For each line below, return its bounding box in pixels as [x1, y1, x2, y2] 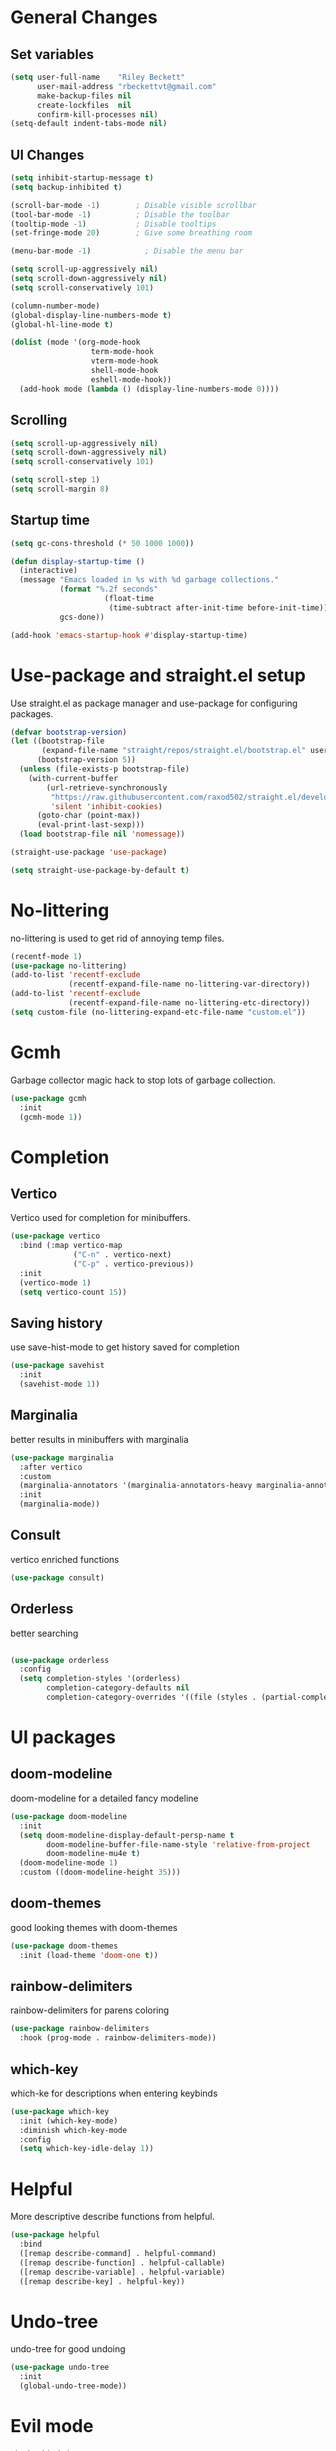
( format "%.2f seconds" [59, 584, 159, 595]
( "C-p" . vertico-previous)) [73, 1259, 195, 1269]
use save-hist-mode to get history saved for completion [10, 1341, 240, 1353]
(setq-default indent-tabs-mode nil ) [10, 119, 168, 129]
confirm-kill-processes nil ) [36, 109, 159, 120]
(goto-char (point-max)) [36, 811, 141, 821]
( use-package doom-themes [10, 1941, 118, 1951]
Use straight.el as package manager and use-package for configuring [10, 697, 298, 709]
